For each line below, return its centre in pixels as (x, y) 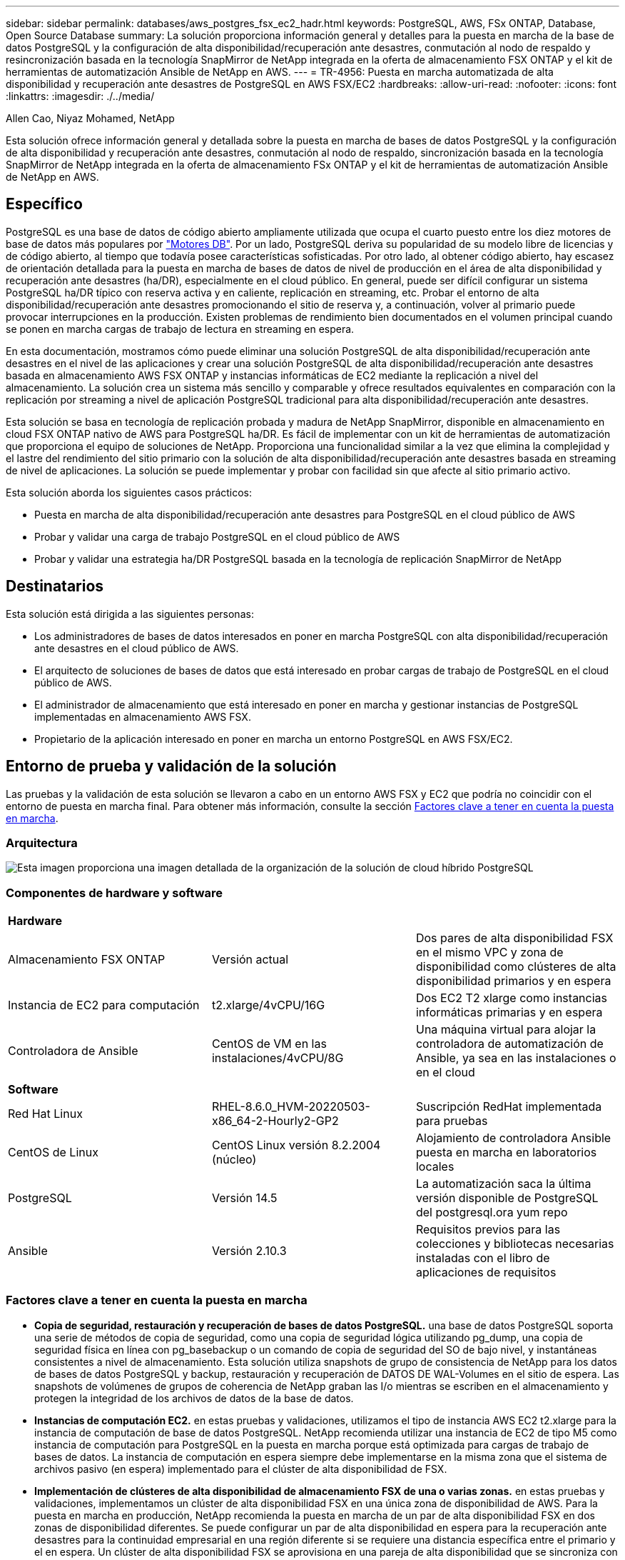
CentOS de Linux (53, 1152)
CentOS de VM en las (269, 1044)
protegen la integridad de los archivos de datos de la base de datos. (194, 1398)
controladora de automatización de (509, 1044)
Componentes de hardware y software (115, 892)
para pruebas (452, 1121)
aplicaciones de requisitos (486, 1272)
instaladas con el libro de (483, 1258)
